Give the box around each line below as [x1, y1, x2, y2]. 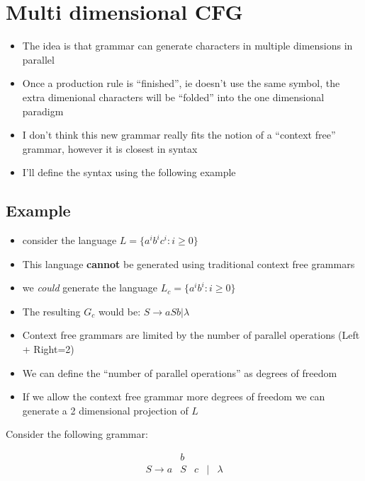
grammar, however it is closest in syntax [22, 141, 198, 156]
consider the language [22, 233, 117, 248]
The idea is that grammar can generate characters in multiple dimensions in [22, 38, 353, 53]
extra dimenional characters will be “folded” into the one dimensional [22, 89, 325, 104]
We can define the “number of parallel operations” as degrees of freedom [22, 365, 337, 380]
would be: [98, 303, 141, 318]
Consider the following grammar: [6, 427, 148, 441]
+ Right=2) [22, 342, 74, 357]
